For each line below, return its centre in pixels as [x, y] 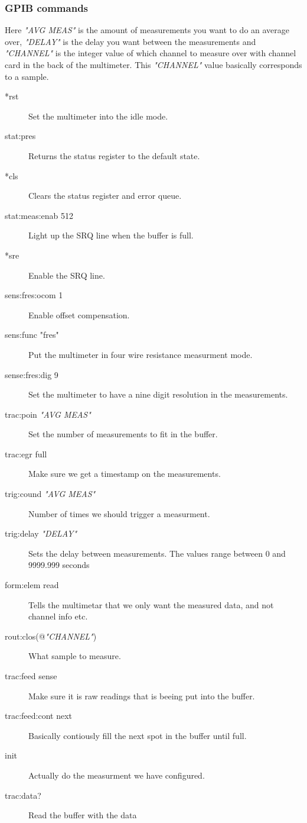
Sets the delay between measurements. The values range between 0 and [157, 553]
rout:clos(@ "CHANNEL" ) [51, 636]
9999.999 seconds [59, 565]
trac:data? [23, 795]
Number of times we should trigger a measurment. [119, 513]
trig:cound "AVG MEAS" [50, 494]
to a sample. [27, 76]
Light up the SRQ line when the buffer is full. [111, 235]
